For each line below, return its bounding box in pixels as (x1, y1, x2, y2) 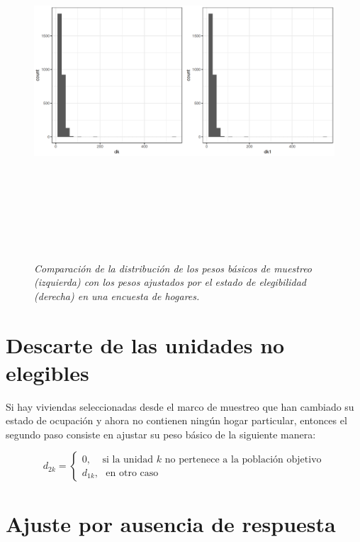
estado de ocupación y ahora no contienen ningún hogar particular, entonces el (6, 413, 347, 428)
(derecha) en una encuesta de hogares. (34, 288, 200, 303)
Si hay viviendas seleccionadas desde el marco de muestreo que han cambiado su (6, 399, 354, 414)
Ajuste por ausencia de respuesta (6, 509, 336, 538)
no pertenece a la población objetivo (164, 454, 322, 465)
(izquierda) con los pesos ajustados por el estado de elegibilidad (34, 275, 306, 289)
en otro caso (106, 468, 159, 478)
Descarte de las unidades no (6, 330, 285, 359)
